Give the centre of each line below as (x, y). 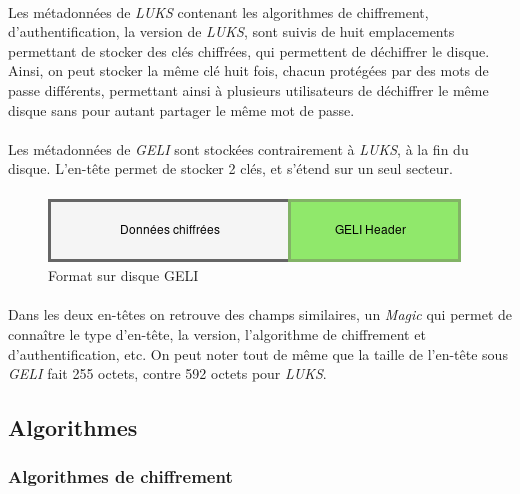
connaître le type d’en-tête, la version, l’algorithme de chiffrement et (217, 333)
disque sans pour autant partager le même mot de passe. (181, 109)
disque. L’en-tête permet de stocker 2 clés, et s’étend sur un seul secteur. (230, 168)
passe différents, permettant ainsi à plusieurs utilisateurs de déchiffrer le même (248, 89)
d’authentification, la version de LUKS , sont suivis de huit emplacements (231, 31)
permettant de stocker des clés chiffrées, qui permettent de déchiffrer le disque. (249, 50)
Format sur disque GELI (123, 275)
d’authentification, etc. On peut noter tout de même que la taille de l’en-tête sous (258, 353)
